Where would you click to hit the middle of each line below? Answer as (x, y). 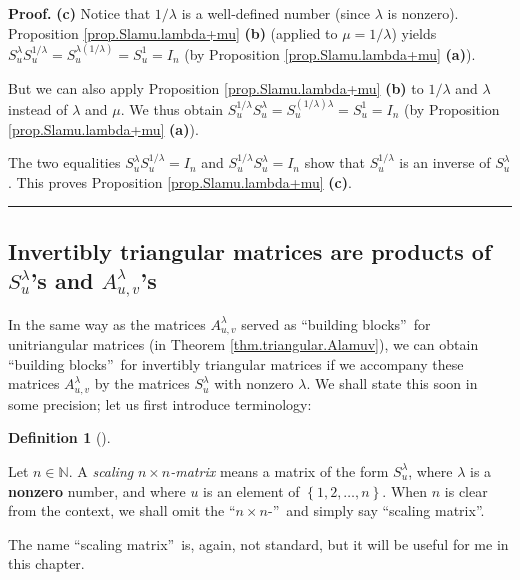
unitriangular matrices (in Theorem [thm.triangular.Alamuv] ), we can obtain (243, 344)
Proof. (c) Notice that (79, 13)
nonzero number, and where (97, 490)
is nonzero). (423, 13)
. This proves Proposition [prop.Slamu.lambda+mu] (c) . (180, 181)
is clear (466, 490)
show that (335, 162)
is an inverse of (445, 162)
